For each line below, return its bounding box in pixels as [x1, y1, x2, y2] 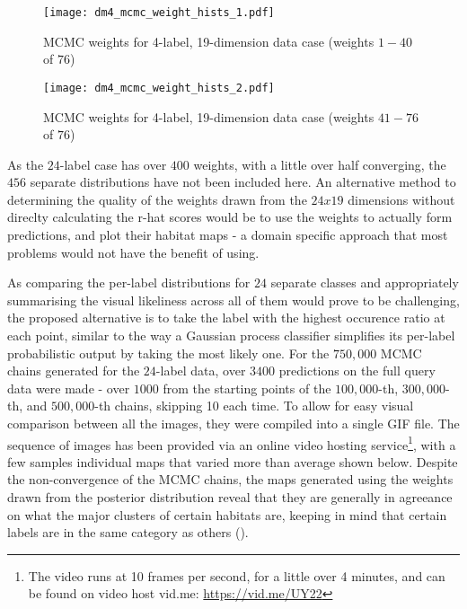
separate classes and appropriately [270, 273, 459, 292]
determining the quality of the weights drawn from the [7, 190, 307, 208]
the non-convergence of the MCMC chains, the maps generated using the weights [7, 470, 454, 489]
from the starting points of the [163, 378, 331, 397]
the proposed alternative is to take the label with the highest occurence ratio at [7, 308, 445, 327]
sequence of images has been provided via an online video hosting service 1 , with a [7, 432, 456, 454]
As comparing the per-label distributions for [7, 273, 251, 292]
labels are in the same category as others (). [7, 523, 249, 542]
